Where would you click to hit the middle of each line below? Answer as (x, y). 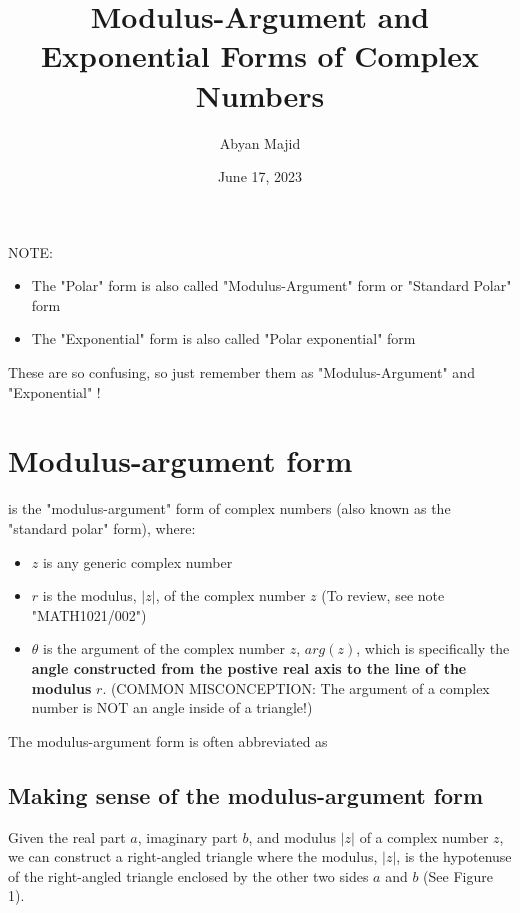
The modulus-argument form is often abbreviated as (168, 740)
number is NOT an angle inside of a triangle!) (172, 707)
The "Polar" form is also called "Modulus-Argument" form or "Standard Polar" (271, 285)
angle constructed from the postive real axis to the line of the (249, 667)
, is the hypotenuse (454, 856)
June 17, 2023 (260, 176)
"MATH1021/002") (89, 614)
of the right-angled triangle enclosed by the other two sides (188, 875)
